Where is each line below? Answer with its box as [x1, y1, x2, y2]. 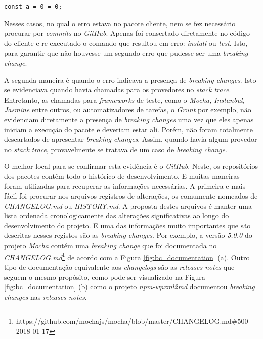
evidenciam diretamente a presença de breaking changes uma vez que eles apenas [4, 114, 254, 124]
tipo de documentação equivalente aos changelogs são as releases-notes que [4, 261, 235, 272]
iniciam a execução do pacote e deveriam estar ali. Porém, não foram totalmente [4, 124, 253, 134]
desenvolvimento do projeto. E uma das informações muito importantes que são [4, 220, 251, 230]
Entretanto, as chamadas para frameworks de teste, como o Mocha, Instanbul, [4, 94, 245, 105]
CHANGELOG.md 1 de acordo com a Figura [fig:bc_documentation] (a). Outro [4, 250, 250, 262]
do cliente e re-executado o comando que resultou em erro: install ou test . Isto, [4, 37, 248, 48]
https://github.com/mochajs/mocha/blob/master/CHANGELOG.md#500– [16, 316, 252, 326]
